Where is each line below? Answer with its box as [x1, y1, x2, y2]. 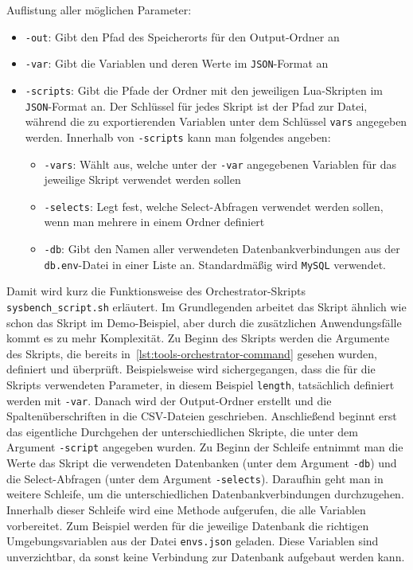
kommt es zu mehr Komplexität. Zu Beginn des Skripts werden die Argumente [6, 330, 390, 346]
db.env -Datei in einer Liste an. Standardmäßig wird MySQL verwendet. [44, 256, 386, 272]
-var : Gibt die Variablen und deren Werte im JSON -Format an [25, 55, 329, 72]
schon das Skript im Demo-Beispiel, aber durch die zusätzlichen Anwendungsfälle [6, 314, 402, 330]
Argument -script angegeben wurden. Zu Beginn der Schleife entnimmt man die [6, 439, 403, 455]
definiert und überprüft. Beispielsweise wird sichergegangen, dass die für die [6, 361, 376, 377]
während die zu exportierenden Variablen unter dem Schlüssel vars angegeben [25, 113, 407, 130]
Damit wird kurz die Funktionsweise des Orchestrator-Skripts [6, 283, 306, 299]
